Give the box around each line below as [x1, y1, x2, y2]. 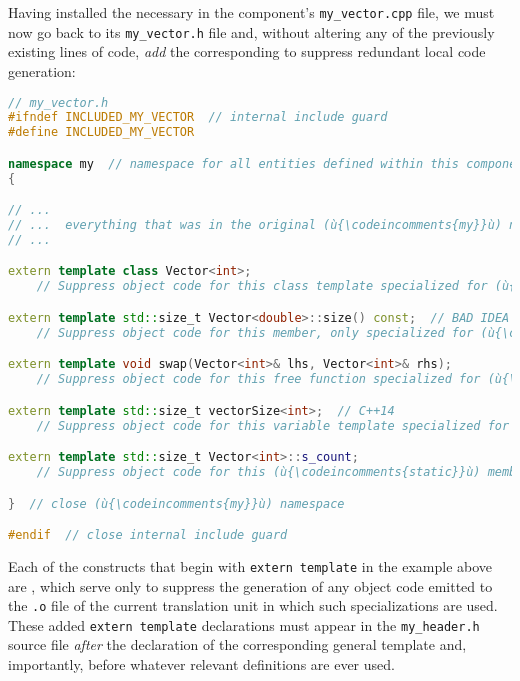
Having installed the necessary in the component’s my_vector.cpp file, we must [8, 2, 495, 22]
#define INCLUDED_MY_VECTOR [8, 125, 195, 140]
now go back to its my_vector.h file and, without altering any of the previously [8, 21, 495, 42]
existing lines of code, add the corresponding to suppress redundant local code [8, 41, 486, 62]
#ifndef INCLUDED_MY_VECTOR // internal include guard [8, 110, 388, 125]
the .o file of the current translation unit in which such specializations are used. [8, 595, 498, 616]
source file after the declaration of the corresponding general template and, [8, 634, 467, 655]
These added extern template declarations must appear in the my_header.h [8, 614, 480, 635]
